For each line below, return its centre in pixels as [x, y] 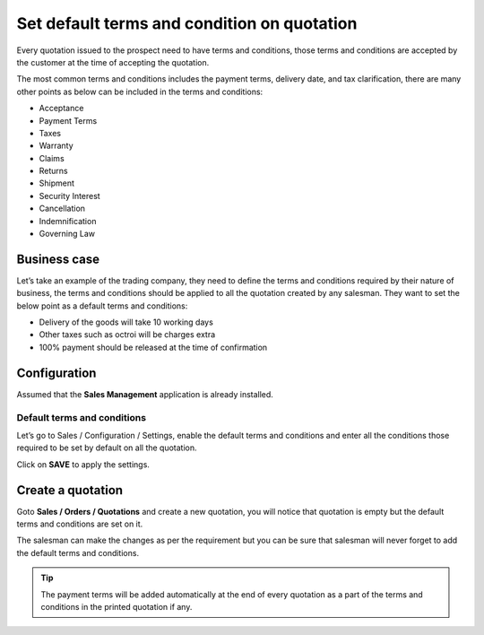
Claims [52, 158]
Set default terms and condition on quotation [187, 23]
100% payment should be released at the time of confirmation [153, 347]
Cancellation [62, 209]
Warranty [56, 146]
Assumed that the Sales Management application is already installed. [145, 394]
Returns [53, 171]
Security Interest [69, 196]
